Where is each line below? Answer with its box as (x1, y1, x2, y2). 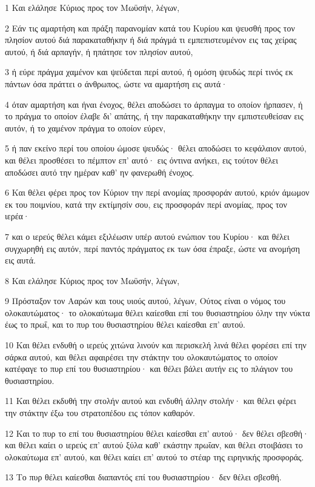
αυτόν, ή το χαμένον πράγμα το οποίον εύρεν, (5, 121, 166, 134)
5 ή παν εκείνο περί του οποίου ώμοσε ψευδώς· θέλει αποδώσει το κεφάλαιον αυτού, (5, 142, 307, 154)
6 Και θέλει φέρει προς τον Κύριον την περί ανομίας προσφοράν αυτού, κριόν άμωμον (5, 186, 310, 199)
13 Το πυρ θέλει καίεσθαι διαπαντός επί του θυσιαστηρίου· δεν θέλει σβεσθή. (5, 471, 282, 483)
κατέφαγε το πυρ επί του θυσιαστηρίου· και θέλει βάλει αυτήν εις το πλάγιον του (5, 362, 293, 375)
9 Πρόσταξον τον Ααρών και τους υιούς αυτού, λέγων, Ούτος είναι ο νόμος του (5, 294, 286, 307)
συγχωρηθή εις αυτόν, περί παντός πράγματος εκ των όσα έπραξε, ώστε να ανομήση (5, 242, 300, 254)
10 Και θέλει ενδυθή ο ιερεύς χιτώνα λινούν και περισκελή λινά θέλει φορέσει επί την (5, 339, 307, 351)
